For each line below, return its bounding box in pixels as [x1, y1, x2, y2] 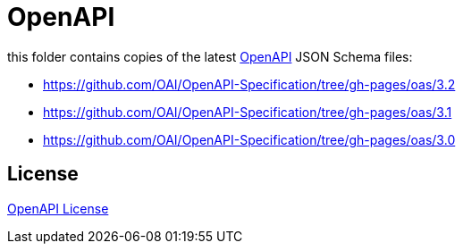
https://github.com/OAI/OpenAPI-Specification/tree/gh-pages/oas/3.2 [43, 76, 456, 92]
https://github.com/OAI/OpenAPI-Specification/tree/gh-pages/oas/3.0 [43, 131, 456, 147]
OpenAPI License [7, 200, 109, 216]
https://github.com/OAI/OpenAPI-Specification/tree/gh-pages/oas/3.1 [43, 104, 452, 120]
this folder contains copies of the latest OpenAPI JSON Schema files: [7, 48, 413, 64]
